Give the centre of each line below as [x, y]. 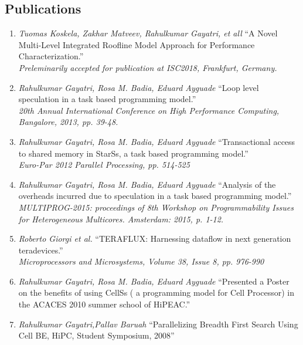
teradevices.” [41, 250]
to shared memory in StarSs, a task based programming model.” [133, 153]
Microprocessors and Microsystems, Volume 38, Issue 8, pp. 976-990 [141, 261]
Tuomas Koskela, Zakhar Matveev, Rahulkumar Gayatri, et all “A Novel [148, 33]
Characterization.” [51, 56]
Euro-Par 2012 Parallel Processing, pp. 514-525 [104, 165]
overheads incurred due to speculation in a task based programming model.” [155, 196]
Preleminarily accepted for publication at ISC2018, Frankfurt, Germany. [148, 67]
